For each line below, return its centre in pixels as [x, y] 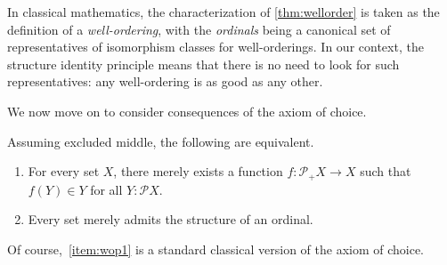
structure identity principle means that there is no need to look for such [203, 64]
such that [386, 171]
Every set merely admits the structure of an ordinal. [171, 219]
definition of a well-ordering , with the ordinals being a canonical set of [199, 29]
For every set [64, 171]
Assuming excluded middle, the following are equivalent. [161, 141]
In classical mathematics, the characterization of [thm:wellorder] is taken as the [223, 12]
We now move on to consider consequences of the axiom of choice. [187, 111]
